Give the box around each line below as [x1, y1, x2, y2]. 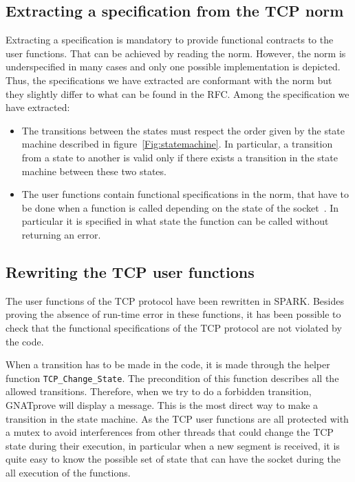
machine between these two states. [21, 163, 166, 178]
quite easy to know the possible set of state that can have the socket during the [6, 452, 341, 466]
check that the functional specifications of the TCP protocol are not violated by [6, 320, 342, 334]
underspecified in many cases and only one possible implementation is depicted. [6, 59, 341, 74]
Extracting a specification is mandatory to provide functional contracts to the [6, 32, 334, 47]
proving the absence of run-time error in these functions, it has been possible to [6, 307, 341, 321]
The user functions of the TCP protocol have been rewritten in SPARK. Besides [6, 293, 345, 308]
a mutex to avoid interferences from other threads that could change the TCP [6, 425, 334, 439]
